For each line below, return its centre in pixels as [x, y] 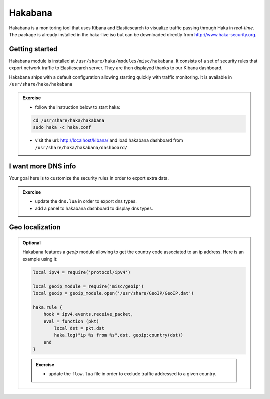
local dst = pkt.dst [79, 328]
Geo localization [35, 227]
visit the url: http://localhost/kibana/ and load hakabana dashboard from [109, 140]
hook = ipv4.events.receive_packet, [88, 314]
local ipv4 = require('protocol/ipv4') [82, 272]
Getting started [33, 49]
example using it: [40, 259]
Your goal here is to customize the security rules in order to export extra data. [89, 178]
